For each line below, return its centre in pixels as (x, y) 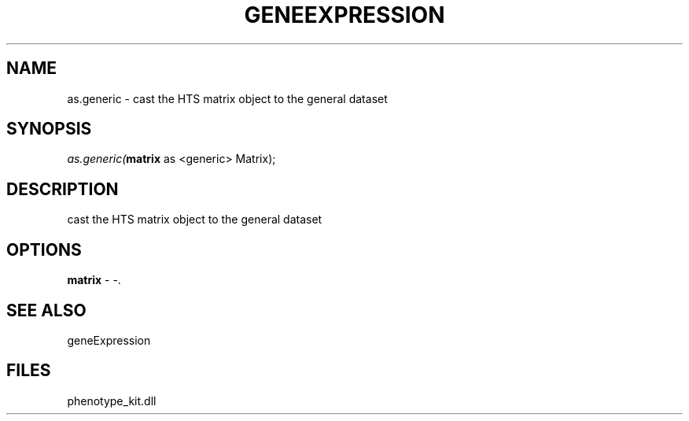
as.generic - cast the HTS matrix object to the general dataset (227, 98)
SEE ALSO (46, 310)
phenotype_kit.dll (112, 401)
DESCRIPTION (63, 189)
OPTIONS (44, 249)
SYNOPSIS (49, 129)
